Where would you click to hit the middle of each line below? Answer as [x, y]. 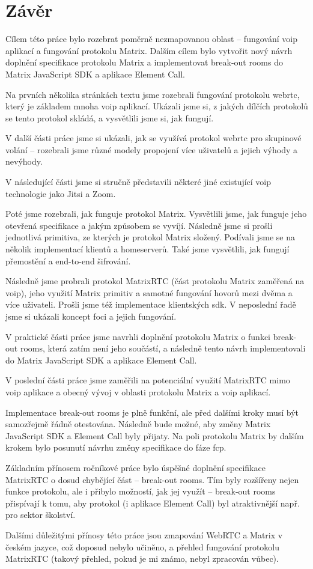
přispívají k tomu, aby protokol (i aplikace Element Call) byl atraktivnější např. [153, 503]
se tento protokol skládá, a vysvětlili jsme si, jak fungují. [110, 117]
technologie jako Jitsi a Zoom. [61, 193]
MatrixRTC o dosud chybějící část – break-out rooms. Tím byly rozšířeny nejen [152, 479]
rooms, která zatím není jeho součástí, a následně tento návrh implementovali [163, 348]
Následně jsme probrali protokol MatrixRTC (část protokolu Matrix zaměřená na [155, 281]
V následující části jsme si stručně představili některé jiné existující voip [138, 182]
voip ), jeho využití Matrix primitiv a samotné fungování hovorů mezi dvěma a [149, 292]
